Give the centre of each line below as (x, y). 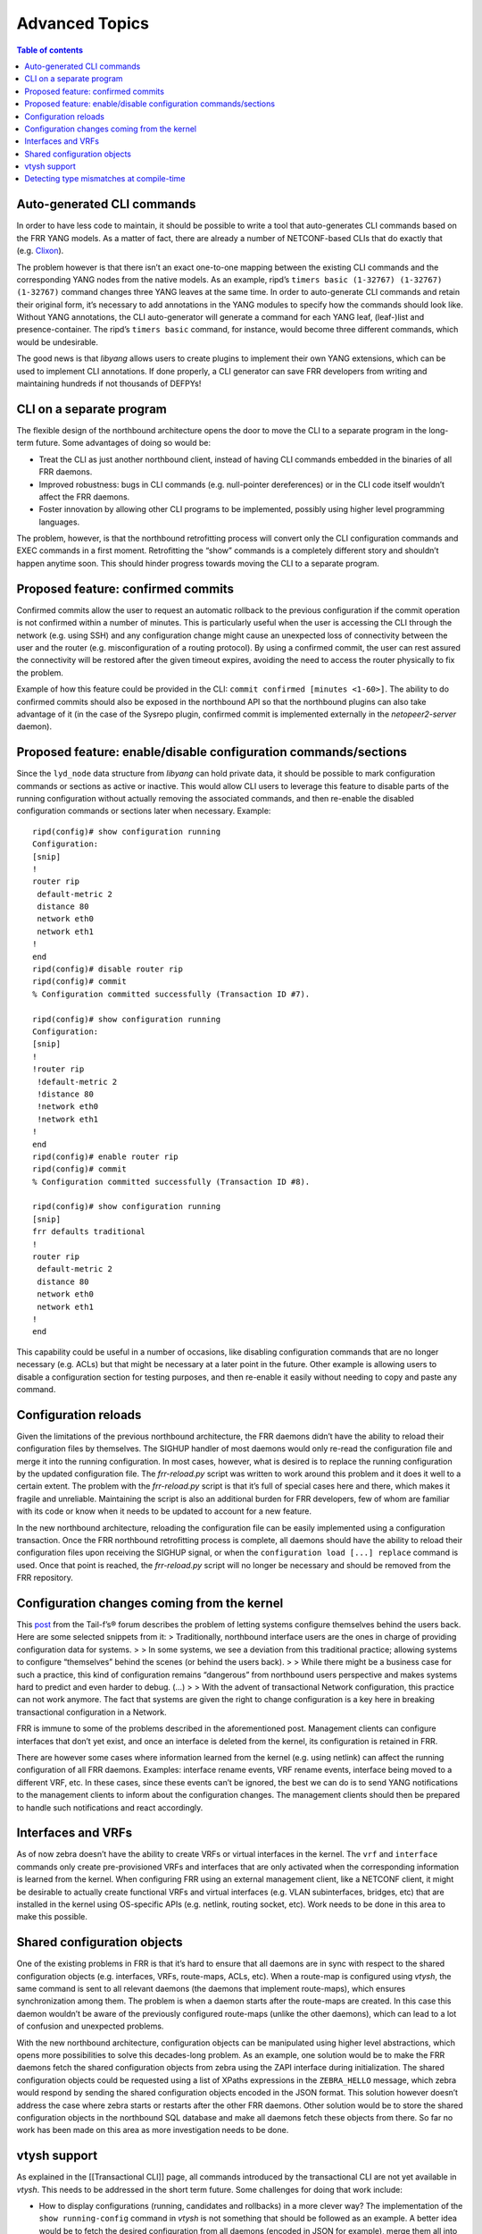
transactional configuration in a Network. (91, 1712)
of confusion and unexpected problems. (90, 2026)
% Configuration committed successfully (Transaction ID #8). (171, 1181)
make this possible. (52, 1917)
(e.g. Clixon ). (40, 251)
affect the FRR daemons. (84, 497)
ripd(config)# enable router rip (105, 1156)
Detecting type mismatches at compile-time (105, 179)
